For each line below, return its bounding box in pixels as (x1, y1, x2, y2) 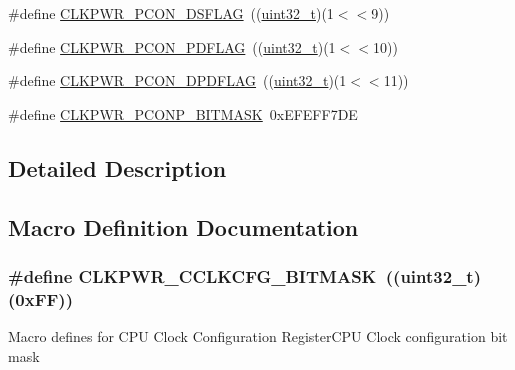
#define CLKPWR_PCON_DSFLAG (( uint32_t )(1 (8, 3, 334, 23)
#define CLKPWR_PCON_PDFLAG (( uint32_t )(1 (8, 36, 336, 57)
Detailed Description (8, 152, 227, 183)
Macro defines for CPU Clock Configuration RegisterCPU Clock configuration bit (8, 326, 508, 347)
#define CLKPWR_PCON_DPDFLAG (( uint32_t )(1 (8, 70, 347, 91)
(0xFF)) (8, 286, 73, 311)
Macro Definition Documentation (8, 211, 359, 242)
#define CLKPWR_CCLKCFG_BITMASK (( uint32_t (8, 263, 474, 288)
